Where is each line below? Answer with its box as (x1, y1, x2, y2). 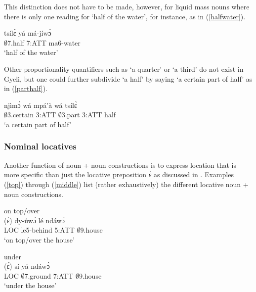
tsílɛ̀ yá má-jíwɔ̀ (4, 28, 51, 38)
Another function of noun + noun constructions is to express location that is (4, 159, 237, 170)
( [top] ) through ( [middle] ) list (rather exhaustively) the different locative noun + (4, 179, 249, 189)
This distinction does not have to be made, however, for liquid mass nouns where (4, 1, 250, 11)
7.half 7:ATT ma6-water (7, 37, 81, 48)
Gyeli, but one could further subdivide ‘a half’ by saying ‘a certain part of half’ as (4, 73, 253, 84)
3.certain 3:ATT (7, 109, 56, 120)
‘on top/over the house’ (4, 234, 75, 244)
